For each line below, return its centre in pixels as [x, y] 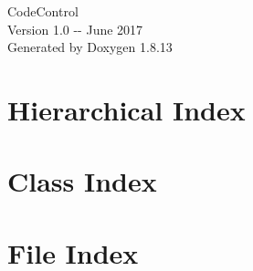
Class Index [82, 181]
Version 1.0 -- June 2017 [75, 29]
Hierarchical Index [126, 109]
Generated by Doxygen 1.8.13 [90, 47]
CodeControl [43, 11]
